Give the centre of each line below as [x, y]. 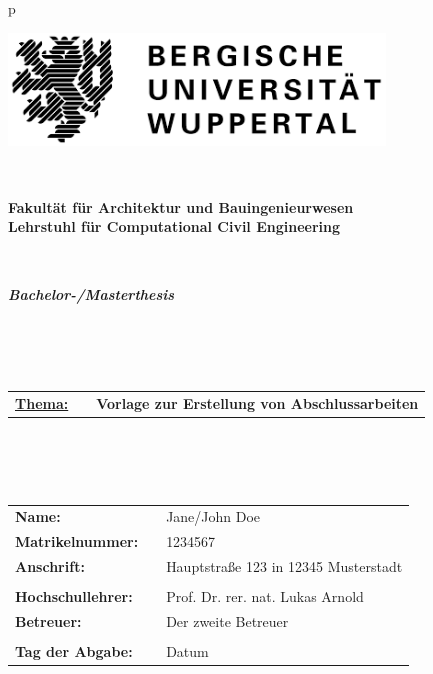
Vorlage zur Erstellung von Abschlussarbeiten [257, 402]
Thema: [42, 402]
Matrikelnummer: [77, 541]
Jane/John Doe [213, 516]
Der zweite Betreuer [227, 621]
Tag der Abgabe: [74, 651]
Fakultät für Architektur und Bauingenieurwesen [181, 206]
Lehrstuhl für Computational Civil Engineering [174, 226]
